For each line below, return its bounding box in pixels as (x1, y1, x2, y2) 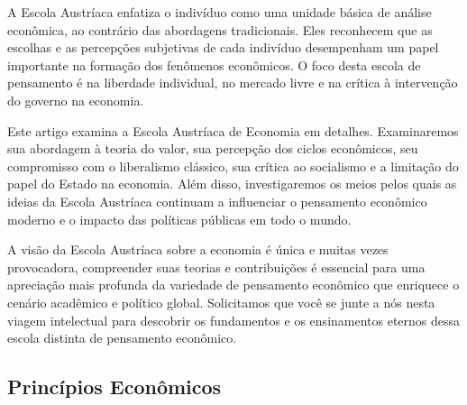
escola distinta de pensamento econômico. (7, 328, 237, 347)
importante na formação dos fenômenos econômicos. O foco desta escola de (7, 55, 421, 74)
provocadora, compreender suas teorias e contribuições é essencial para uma (7, 257, 426, 276)
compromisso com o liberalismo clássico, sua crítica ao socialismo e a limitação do (7, 156, 459, 175)
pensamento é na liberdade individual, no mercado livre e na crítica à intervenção (7, 73, 458, 92)
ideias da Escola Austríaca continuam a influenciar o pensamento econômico (7, 191, 427, 210)
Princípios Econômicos (7, 373, 222, 400)
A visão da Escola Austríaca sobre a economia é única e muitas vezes (7, 240, 389, 259)
